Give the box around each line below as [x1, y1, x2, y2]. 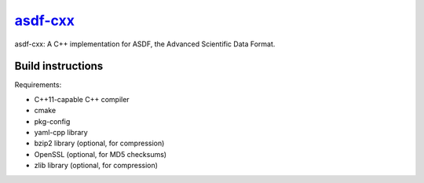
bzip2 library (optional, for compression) [34, 138, 165, 148]
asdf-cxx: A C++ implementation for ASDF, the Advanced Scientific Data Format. [14, 39, 276, 49]
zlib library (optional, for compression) [34, 161, 159, 170]
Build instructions [14, 60, 104, 73]
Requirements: [14, 80, 62, 90]
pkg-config [34, 116, 71, 126]
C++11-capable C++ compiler [34, 94, 130, 104]
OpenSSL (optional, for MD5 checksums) [34, 149, 167, 159]
